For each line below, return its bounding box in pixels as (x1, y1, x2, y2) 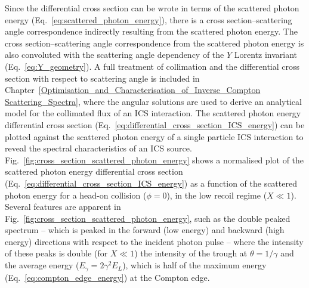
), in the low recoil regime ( (166, 188, 267, 201)
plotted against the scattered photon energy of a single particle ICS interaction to (5, 130, 304, 143)
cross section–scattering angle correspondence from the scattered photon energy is (5, 36, 304, 49)
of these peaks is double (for (5, 247, 108, 259)
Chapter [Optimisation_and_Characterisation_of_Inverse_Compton (5, 83, 261, 96)
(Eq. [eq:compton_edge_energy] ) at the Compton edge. (5, 271, 210, 283)
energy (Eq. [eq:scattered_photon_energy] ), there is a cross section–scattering (5, 13, 292, 26)
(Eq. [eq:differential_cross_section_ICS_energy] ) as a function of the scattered (5, 176, 297, 189)
